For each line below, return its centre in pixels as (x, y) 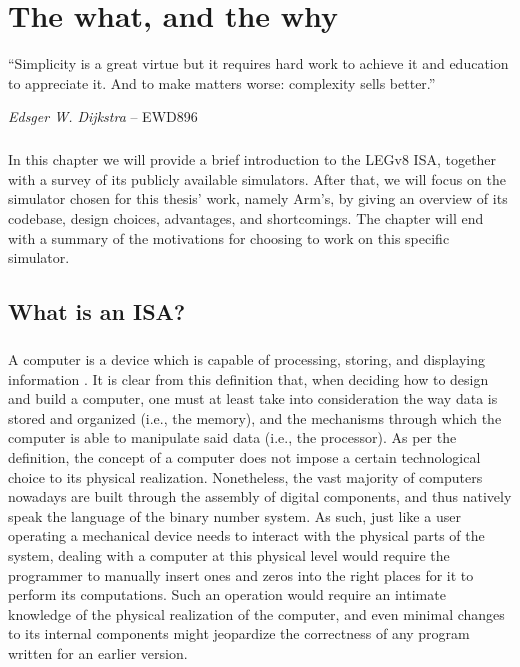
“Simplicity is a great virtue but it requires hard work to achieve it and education (258, 63)
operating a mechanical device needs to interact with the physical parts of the (246, 535)
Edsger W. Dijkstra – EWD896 (103, 116)
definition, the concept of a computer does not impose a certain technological (244, 456)
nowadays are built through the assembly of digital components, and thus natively (260, 496)
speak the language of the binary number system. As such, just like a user (234, 515)
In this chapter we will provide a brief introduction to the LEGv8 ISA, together (252, 159)
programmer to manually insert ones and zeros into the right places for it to (241, 574)
